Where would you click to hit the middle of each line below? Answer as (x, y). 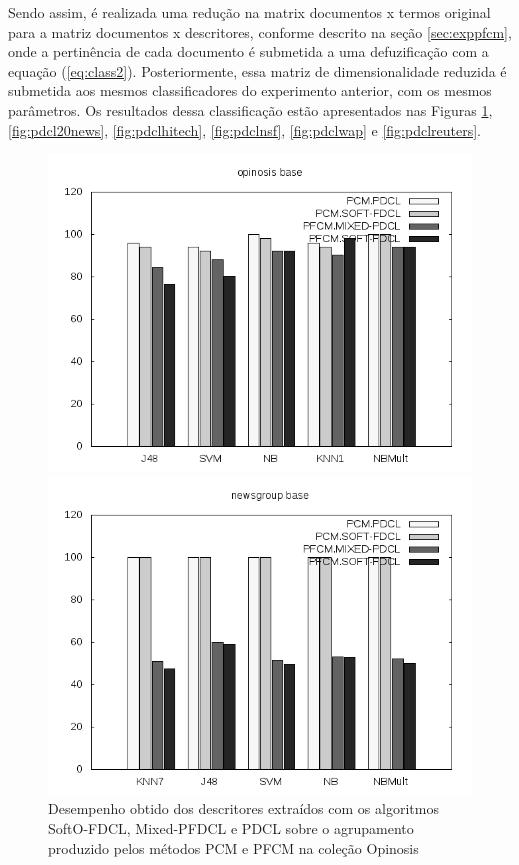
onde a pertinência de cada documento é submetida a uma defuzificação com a (248, 51)
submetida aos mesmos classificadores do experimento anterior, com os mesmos (250, 90)
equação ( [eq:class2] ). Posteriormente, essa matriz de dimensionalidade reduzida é (257, 70)
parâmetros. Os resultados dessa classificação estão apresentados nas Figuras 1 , (250, 109)
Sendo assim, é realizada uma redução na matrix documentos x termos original (249, 12)
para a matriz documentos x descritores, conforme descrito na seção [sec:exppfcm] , (260, 31)
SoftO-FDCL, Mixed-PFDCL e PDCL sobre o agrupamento (231, 827)
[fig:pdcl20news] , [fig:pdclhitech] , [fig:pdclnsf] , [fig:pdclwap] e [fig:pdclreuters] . (245, 129)
